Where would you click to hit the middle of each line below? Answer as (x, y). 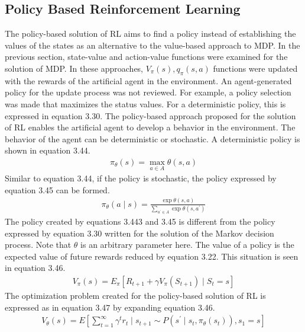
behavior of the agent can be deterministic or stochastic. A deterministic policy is (152, 138)
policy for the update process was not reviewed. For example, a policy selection (148, 92)
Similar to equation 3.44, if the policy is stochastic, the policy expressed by (141, 178)
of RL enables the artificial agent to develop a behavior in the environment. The (150, 127)
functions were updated (255, 68)
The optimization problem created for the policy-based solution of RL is (135, 295)
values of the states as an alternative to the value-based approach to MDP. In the (152, 45)
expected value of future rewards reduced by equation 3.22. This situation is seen (152, 256)
